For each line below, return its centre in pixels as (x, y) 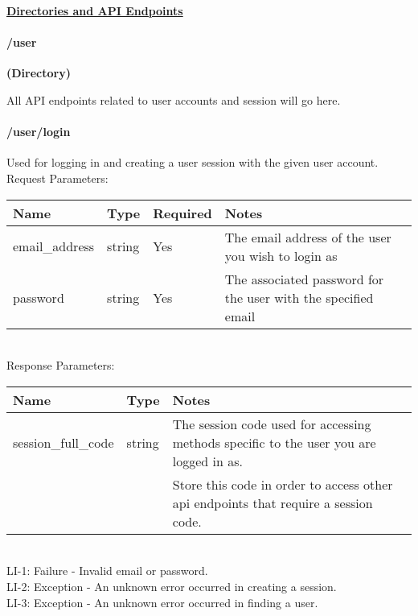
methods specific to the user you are (274, 442)
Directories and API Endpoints (95, 10)
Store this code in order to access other (283, 484)
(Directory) (39, 73)
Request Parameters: (57, 178)
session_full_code (64, 442)
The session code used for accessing (272, 424)
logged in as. (207, 461)
